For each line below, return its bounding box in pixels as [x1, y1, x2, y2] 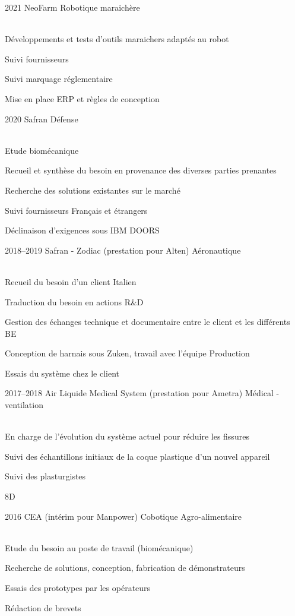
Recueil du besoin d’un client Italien [5, 275, 137, 288]
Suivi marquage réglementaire [5, 72, 113, 85]
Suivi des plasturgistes [5, 470, 86, 482]
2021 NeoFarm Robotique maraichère [5, 1, 140, 13]
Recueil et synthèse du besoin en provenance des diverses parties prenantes [5, 164, 277, 176]
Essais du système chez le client [5, 367, 120, 379]
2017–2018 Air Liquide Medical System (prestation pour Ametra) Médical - [5, 387, 280, 399]
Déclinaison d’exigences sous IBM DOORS [5, 224, 160, 236]
